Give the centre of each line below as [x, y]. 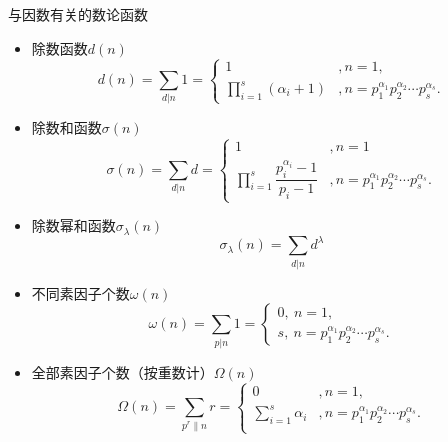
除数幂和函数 [73, 225]
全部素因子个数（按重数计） [122, 371]
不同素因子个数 [80, 292]
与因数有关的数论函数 [78, 14]
